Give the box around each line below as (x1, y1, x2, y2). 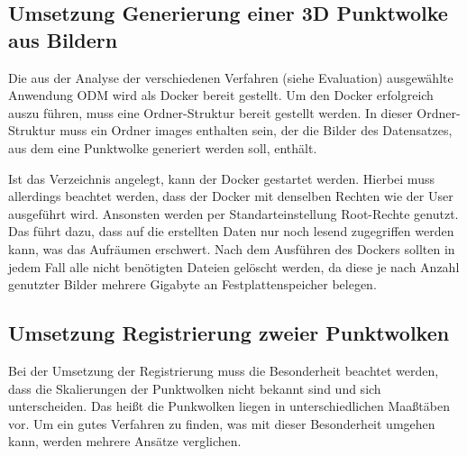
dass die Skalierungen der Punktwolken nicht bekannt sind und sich (8, 378, 381, 397)
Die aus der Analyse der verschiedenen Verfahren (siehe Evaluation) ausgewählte (8, 68, 453, 87)
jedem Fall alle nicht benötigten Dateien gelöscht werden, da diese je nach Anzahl (8, 257, 460, 276)
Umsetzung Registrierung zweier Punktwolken (8, 319, 450, 347)
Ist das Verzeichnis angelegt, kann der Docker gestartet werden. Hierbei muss (8, 169, 435, 187)
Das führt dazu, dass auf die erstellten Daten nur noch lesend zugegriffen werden (8, 222, 454, 241)
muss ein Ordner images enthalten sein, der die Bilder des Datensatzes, (60, 121, 453, 140)
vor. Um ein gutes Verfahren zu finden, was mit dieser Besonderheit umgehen (8, 414, 435, 433)
